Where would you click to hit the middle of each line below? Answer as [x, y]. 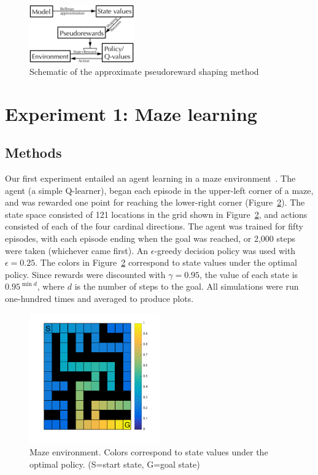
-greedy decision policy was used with [225, 250]
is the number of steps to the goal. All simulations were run [187, 286]
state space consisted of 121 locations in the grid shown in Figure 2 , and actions [156, 214]
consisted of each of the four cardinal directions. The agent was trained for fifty [154, 226]
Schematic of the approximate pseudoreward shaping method [144, 71]
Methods [33, 153]
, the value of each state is [249, 274]
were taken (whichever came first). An [77, 250]
